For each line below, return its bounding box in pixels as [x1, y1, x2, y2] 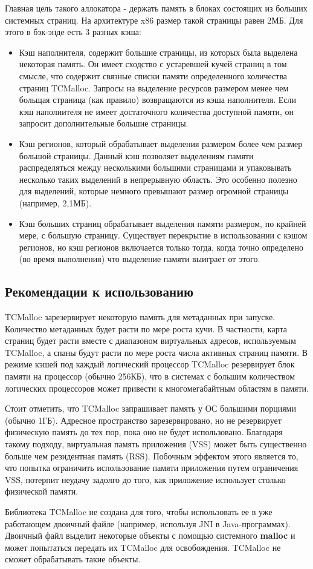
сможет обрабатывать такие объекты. [5, 553, 141, 565]
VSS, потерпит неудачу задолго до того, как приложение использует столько [5, 473, 286, 485]
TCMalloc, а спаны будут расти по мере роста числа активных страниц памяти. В [5, 346, 308, 358]
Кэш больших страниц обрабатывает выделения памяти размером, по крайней [19, 217, 306, 229]
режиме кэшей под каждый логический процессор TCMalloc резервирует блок [5, 358, 295, 370]
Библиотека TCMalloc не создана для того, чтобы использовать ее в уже [5, 505, 273, 518]
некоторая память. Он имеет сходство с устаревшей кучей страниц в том [19, 58, 287, 70]
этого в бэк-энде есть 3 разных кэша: [5, 25, 141, 38]
